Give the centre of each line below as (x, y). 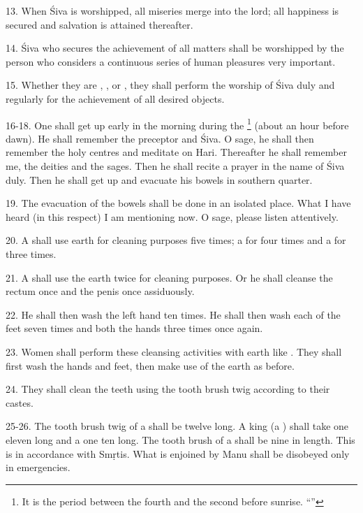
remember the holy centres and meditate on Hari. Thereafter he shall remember (176, 152)
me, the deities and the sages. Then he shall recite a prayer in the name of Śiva (175, 166)
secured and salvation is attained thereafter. (99, 24)
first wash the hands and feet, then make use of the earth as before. (150, 365)
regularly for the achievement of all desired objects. (115, 98)
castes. (20, 402)
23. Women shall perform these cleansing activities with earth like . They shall (174, 351)
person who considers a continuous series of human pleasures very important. (171, 61)
